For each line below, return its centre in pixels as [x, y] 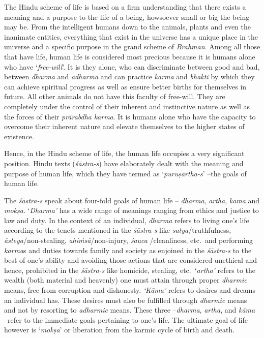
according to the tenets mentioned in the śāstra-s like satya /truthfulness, [118, 230]
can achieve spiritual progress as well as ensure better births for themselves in [125, 86]
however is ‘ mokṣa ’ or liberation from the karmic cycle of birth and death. [120, 330]
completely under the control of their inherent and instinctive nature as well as [127, 106]
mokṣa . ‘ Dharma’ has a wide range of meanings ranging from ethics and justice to [131, 210]
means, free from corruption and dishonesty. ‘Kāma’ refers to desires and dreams [130, 290]
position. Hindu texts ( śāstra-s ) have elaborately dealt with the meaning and [124, 163]
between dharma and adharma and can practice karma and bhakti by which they [129, 76]
